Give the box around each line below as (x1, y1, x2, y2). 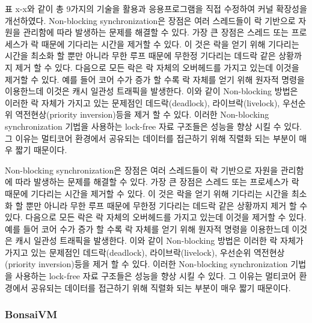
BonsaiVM (5, 307, 58, 322)
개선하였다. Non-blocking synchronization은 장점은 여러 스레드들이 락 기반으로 (5, 14, 296, 26)
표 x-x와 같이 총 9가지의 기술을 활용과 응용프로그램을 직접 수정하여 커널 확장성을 (5, 2, 307, 14)
